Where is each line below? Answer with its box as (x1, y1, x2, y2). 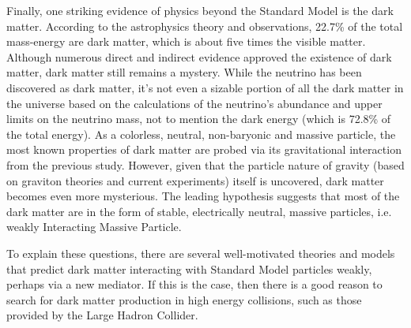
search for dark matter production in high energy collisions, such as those (6, 291, 362, 307)
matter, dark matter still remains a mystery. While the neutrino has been (6, 64, 362, 80)
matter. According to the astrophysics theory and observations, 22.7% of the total (6, 17, 403, 34)
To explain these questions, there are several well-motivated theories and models (6, 244, 395, 261)
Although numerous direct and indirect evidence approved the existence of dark (6, 48, 392, 65)
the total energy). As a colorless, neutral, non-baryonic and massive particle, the (6, 125, 396, 142)
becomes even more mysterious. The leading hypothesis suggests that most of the (6, 188, 400, 204)
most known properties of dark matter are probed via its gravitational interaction (6, 141, 402, 158)
